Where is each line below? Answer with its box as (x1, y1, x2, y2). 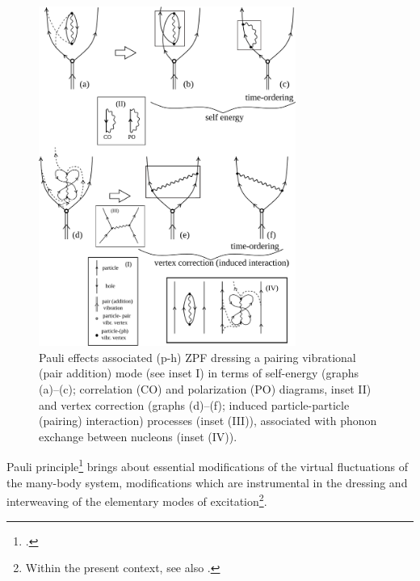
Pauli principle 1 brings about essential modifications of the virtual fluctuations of (6, 456, 409, 475)
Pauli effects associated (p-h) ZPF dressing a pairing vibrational (39, 348, 356, 365)
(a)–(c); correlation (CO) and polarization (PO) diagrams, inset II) (39, 381, 372, 398)
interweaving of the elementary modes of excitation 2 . (6, 490, 267, 509)
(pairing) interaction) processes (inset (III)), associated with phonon (39, 412, 377, 429)
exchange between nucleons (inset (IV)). (39, 427, 237, 444)
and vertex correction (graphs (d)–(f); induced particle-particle (39, 396, 350, 413)
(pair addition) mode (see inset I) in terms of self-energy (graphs (39, 364, 359, 381)
